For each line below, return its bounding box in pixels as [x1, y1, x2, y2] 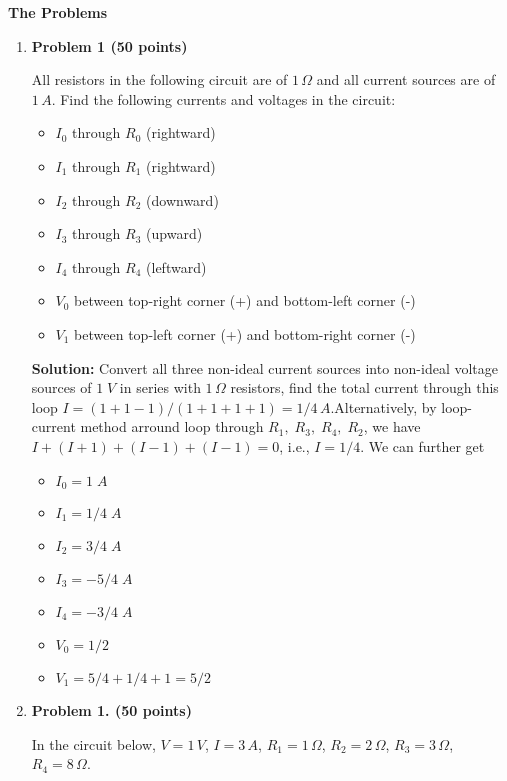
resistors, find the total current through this [230, 377, 499, 398]
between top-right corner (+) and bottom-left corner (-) [74, 290, 416, 311]
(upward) [146, 223, 203, 244]
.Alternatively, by [330, 396, 437, 417]
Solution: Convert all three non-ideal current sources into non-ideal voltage [31, 357, 499, 378]
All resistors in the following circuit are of [31, 69, 288, 90]
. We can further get [360, 435, 485, 456]
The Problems [8, 2, 108, 22]
